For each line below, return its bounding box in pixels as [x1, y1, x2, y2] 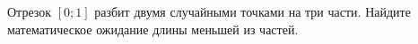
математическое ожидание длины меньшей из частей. [7, 19, 299, 38]
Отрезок [7, 3, 52, 20]
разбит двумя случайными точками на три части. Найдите [94, 3, 411, 20]
